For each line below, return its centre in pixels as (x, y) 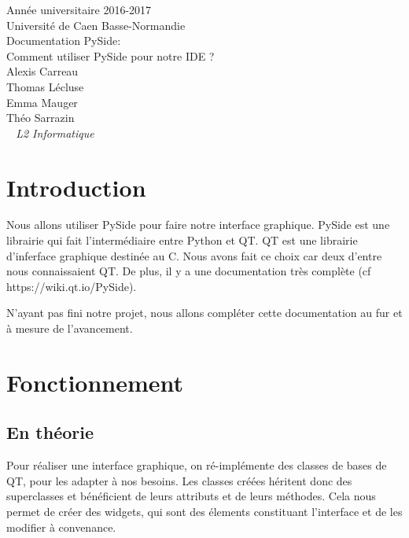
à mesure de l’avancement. (70, 328)
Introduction (76, 187)
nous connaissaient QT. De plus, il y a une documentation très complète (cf (189, 271)
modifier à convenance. (61, 527)
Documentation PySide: (64, 41)
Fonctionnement (95, 382)
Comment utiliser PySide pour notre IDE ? (111, 55)
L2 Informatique (55, 133)
